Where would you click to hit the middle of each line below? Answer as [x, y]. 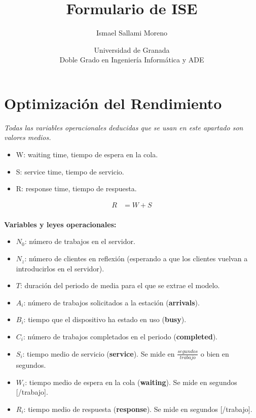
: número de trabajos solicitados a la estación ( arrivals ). [112, 302]
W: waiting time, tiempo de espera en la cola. [87, 154]
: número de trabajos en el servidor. [80, 241]
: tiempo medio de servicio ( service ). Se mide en [99, 353]
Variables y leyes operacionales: [60, 224]
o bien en [215, 353]
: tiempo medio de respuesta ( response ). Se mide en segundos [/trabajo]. [138, 409]
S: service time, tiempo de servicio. [70, 171]
